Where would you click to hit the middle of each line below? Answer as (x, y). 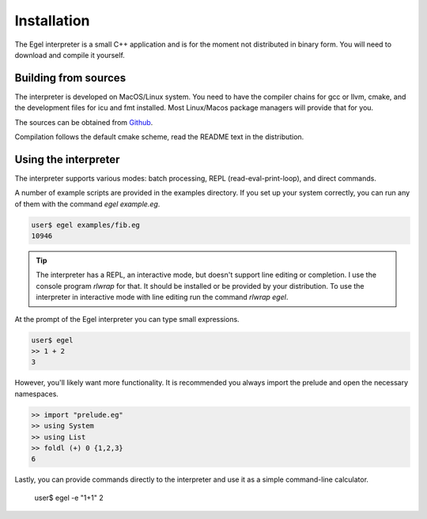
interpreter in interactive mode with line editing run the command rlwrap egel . (162, 297)
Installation (52, 21)
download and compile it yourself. (70, 55)
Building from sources (70, 78)
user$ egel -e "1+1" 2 (69, 498)
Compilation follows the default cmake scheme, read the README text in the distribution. (159, 137)
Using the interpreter (67, 159)
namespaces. (37, 394)
